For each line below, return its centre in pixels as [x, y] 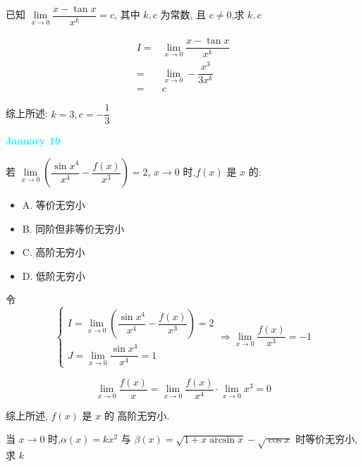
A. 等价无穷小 [54, 205]
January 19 [33, 141]
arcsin [222, 440]
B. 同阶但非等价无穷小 [73, 228]
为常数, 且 [183, 14]
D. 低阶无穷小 [54, 275]
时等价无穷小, [327, 439]
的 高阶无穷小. [137, 415]
